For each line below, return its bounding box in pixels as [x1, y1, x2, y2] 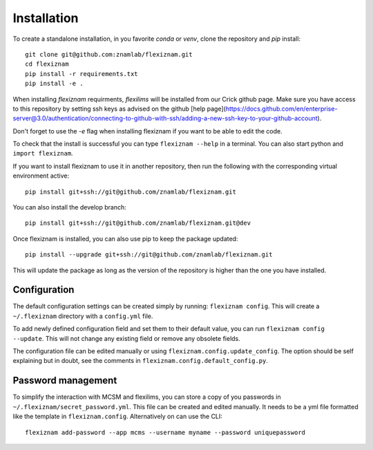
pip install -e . [25, 79, 84, 88]
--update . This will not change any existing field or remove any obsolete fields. [12, 334, 241, 342]
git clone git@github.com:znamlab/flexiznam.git [25, 50, 193, 58]
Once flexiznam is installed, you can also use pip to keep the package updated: [12, 234, 238, 243]
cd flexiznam [25, 60, 69, 68]
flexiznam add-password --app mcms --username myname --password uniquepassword [25, 429, 306, 436]
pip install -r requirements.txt [25, 70, 138, 77]
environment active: [12, 171, 70, 180]
